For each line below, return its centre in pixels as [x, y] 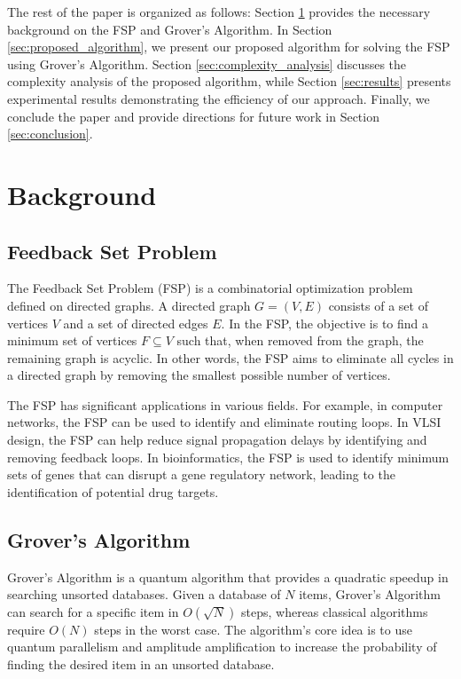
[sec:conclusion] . [50, 134]
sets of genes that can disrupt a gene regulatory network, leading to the [201, 474]
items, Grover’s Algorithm [370, 594]
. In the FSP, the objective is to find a [325, 323]
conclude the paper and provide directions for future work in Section [193, 116]
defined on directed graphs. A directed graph [129, 305]
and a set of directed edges [136, 323]
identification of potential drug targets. [113, 491]
